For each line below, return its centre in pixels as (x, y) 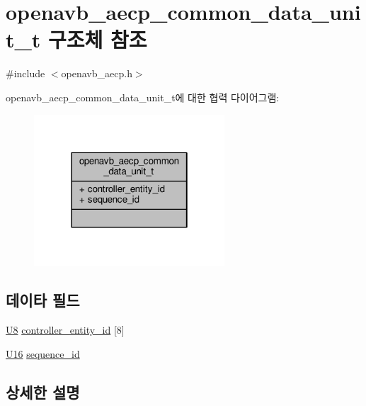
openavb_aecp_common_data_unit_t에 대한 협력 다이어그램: (143, 97)
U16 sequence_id (43, 353)
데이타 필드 (43, 300)
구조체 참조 (98, 39)
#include (25, 73)
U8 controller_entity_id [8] (65, 329)
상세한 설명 (43, 391)
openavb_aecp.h (97, 73)
